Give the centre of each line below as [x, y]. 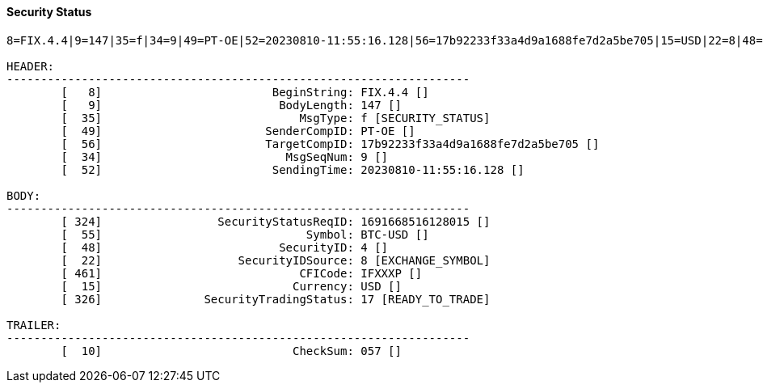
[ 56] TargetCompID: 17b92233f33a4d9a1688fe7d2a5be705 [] [330, 144]
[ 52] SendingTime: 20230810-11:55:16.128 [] [293, 169]
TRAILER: [34, 325]
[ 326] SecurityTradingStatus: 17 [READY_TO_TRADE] [276, 299]
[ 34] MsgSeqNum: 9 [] [225, 156]
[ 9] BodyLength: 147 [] [231, 105]
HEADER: [31, 66]
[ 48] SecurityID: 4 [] [225, 247]
